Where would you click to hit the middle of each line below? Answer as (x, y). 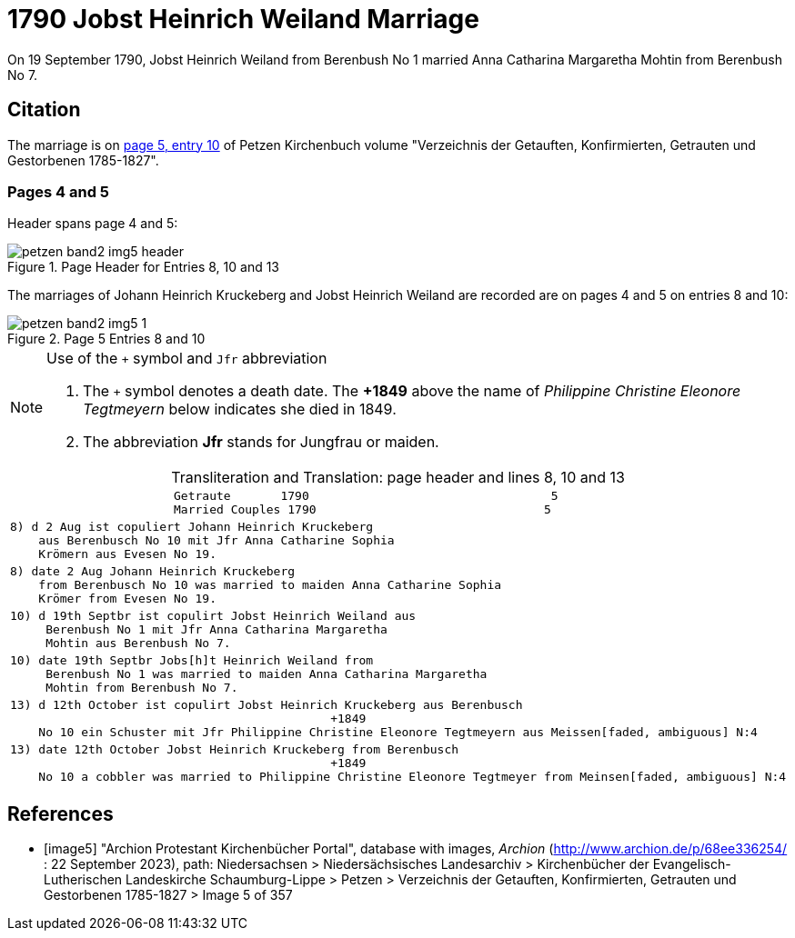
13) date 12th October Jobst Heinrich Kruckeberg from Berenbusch (235, 750)
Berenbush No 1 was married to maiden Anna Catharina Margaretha (267, 674)
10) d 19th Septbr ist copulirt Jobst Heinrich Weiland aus (213, 616)
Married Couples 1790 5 (362, 510)
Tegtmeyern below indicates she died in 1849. (240, 409)
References (60, 813)
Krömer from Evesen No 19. (127, 599)
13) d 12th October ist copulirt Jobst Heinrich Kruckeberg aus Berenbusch (267, 705)
